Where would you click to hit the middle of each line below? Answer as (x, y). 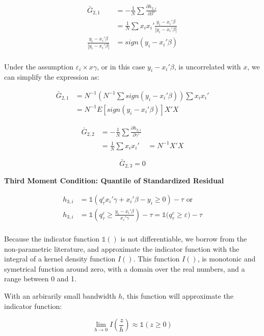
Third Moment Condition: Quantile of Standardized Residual (114, 181)
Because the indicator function (52, 239)
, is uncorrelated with (207, 66)
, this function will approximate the (178, 295)
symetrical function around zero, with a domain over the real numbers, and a (125, 268)
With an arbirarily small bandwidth (60, 295)
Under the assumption (39, 66)
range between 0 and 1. (40, 279)
